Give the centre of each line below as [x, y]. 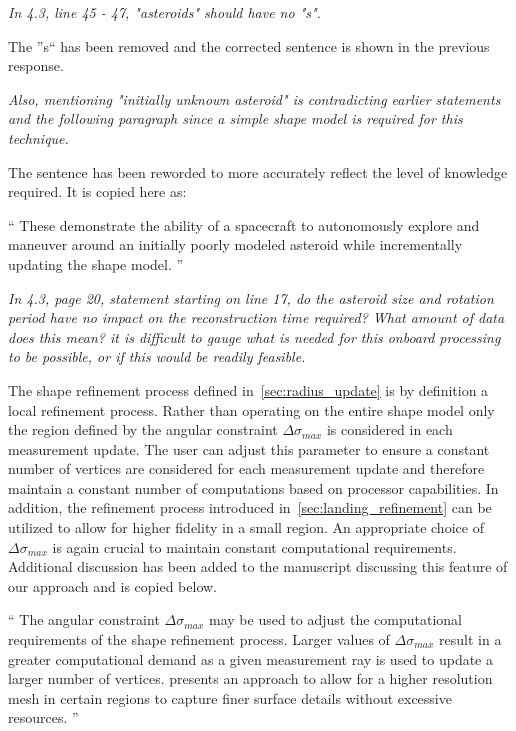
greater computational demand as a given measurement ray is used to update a [250, 658]
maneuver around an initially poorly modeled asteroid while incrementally [235, 244]
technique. [38, 137]
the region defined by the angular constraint [143, 429]
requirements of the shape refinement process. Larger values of [199, 639]
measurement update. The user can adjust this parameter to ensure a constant [249, 448]
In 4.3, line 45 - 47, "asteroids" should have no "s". [164, 12]
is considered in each [389, 429]
